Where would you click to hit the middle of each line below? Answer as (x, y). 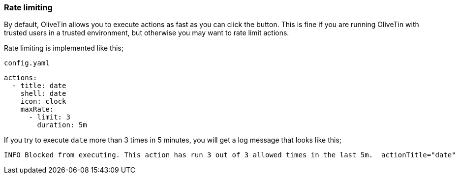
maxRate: (37, 109)
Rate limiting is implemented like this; (64, 48)
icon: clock (43, 102)
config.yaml (27, 63)
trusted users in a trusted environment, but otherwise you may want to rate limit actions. (147, 33)
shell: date (43, 94)
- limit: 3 (49, 117)
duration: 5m (62, 125)
